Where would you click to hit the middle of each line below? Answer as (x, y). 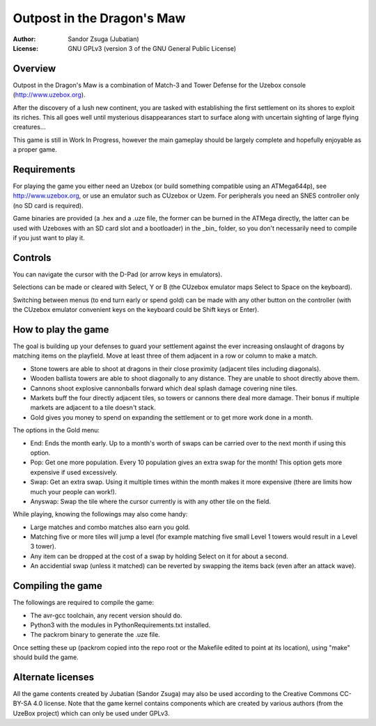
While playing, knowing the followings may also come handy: (100, 514)
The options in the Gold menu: (56, 430)
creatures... (29, 127)
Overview (34, 69)
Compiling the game (57, 586)
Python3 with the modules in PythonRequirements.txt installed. (120, 625)
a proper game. (35, 150)
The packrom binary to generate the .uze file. (95, 635)
